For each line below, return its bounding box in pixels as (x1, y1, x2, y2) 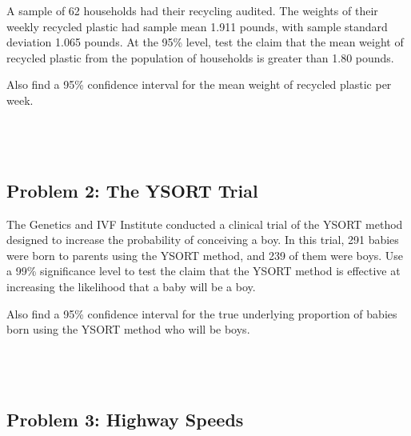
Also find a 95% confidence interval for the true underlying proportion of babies (6, 305, 397, 322)
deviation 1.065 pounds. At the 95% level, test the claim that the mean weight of (6, 34, 404, 50)
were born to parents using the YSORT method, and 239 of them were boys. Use (6, 246, 404, 263)
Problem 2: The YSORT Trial (6, 178, 258, 202)
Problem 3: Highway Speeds (6, 406, 244, 431)
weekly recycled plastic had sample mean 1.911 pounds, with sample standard (6, 18, 388, 34)
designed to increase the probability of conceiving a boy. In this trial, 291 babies (6, 231, 399, 248)
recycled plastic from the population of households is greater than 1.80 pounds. (6, 49, 394, 66)
